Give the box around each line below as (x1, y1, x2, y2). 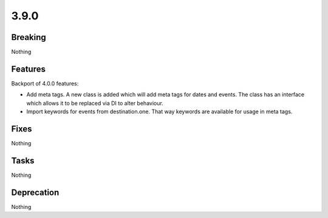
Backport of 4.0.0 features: (11, 79, 79, 87)
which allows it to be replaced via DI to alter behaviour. (26, 99, 163, 107)
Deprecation (11, 187, 60, 197)
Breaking (11, 32, 47, 42)
